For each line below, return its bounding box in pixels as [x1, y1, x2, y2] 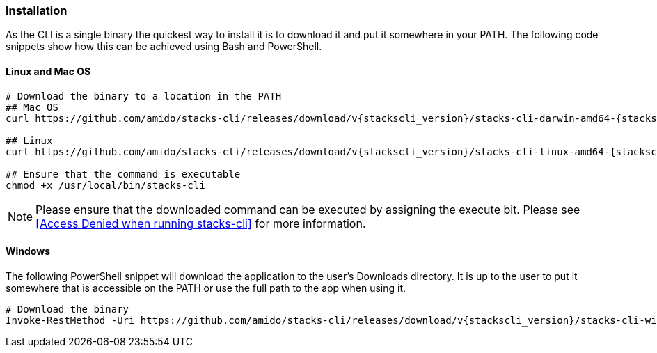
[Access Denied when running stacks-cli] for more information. [35, 216, 366, 230]
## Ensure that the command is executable [6, 168, 241, 180]
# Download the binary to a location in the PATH [6, 90, 282, 102]
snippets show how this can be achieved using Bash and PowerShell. [6, 40, 322, 53]
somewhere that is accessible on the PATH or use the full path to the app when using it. [6, 281, 406, 294]
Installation [6, 3, 68, 17]
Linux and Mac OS [6, 65, 91, 77]
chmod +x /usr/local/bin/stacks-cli [6, 179, 205, 191]
